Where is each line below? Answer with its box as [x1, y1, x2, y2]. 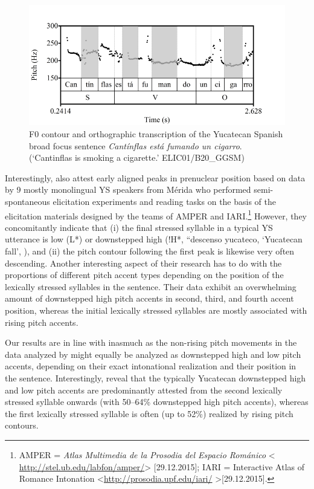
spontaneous [5, 195, 50, 208]
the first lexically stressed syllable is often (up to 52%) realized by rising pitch [5, 407, 293, 419]
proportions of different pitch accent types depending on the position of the [5, 268, 284, 281]
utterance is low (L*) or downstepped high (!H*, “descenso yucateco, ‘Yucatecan [5, 233, 303, 245]
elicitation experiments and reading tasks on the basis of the [53, 195, 277, 208]
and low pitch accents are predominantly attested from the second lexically [5, 383, 283, 396]
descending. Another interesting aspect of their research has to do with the [5, 256, 282, 269]
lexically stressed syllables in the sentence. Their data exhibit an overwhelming [5, 280, 296, 293]
